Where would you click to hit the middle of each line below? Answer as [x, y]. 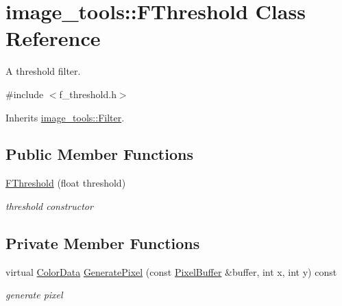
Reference [53, 38]
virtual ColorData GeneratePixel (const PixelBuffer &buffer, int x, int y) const [171, 271]
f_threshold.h [88, 94]
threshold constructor [49, 205]
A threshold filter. [43, 71]
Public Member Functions [99, 154]
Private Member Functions [103, 243]
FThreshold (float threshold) [66, 183]
